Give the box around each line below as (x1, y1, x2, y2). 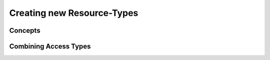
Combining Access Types (9, 42, 91, 51)
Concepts (9, 26, 40, 35)
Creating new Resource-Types (9, 7, 138, 18)
